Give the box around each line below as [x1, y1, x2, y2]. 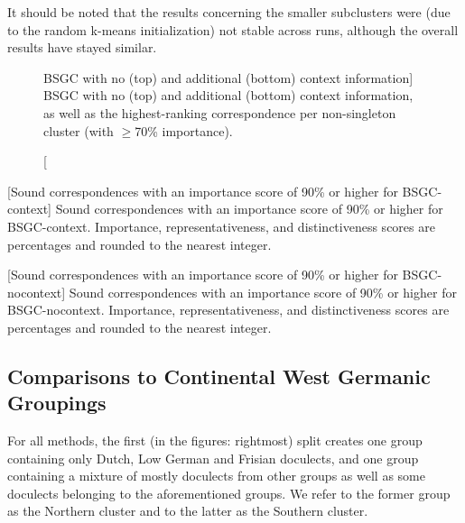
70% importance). [135, 121, 233, 140]
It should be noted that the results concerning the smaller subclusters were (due [7, 3, 451, 21]
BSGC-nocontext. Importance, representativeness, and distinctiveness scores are [7, 300, 450, 319]
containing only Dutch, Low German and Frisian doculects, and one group [7, 448, 419, 467]
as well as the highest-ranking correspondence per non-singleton [43, 103, 396, 122]
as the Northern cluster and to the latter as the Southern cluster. [7, 501, 368, 520]
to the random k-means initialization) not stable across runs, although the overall [7, 20, 459, 39]
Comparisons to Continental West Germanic [7, 362, 431, 390]
